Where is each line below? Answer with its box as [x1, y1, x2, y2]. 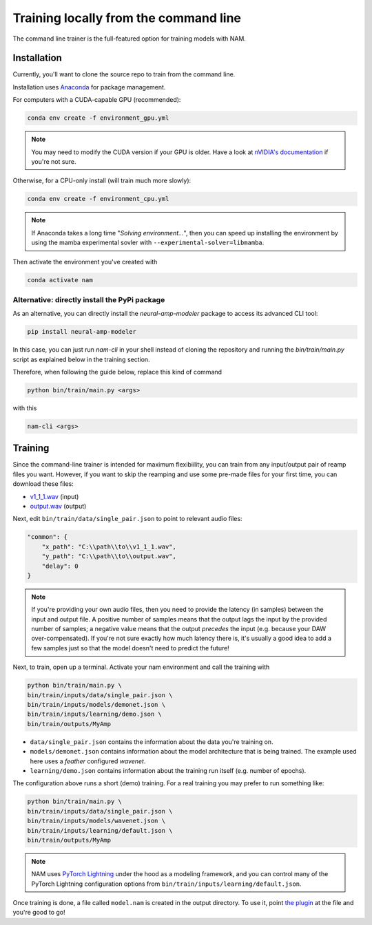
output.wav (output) [30, 502, 87, 510]
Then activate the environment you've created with [12, 257, 158, 266]
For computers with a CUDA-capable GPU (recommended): [12, 96, 181, 104]
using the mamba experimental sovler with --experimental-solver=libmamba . [31, 238, 265, 247]
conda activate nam [27, 276, 93, 284]
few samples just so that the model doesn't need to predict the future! [31, 644, 230, 652]
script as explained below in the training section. [12, 355, 151, 363]
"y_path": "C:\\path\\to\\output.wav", [41, 553, 177, 560]
